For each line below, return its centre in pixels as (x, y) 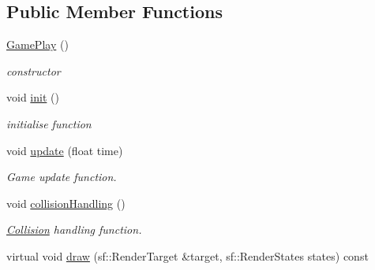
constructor (34, 70)
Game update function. (62, 177)
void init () (33, 97)
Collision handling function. (74, 229)
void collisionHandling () (66, 203)
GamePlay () (37, 44)
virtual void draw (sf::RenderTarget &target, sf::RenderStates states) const (187, 255)
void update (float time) (65, 150)
